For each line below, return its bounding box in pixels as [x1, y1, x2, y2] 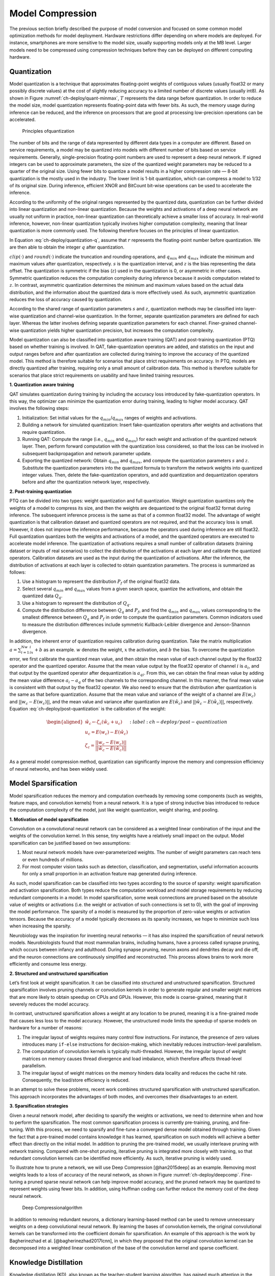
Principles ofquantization [22, 128, 75, 134]
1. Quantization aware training [9, 382, 74, 388]
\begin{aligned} [46, 719, 84, 725]
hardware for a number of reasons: [9, 1025, 83, 1031]
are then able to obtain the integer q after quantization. [9, 244, 125, 250]
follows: [9, 569, 26, 575]
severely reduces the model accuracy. [9, 1001, 90, 1008]
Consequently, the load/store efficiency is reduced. [22, 1077, 130, 1083]
